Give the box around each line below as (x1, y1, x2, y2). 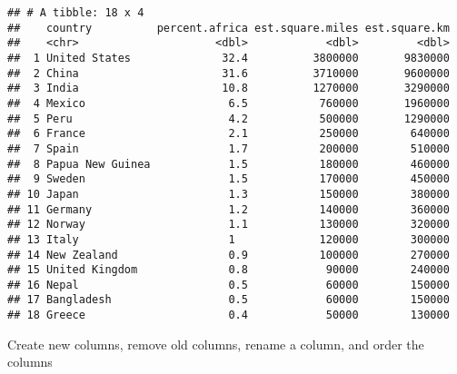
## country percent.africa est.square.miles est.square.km (7, 21, 450, 34)
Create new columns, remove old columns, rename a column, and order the (7, 334, 424, 353)
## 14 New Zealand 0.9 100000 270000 (7, 248, 450, 261)
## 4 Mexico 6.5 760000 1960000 (7, 96, 450, 110)
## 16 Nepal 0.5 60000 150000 (7, 278, 450, 291)
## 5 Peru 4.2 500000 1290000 (7, 112, 450, 125)
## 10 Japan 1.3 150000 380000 (7, 187, 450, 201)
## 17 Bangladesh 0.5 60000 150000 (7, 293, 450, 307)
